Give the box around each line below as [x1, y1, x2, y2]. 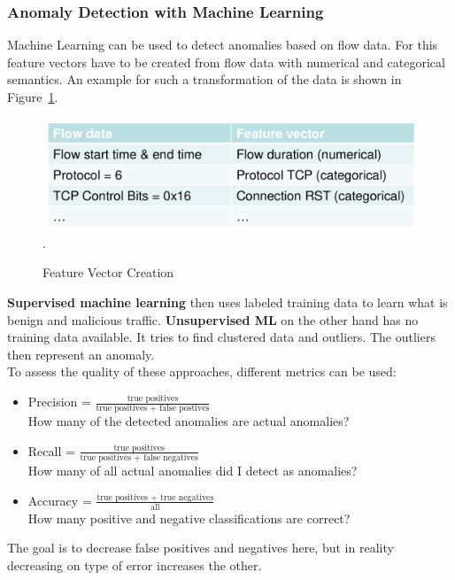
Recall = [27, 441, 75, 460]
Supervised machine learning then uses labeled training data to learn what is [7, 293, 448, 312]
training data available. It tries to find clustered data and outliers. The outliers [7, 328, 436, 346]
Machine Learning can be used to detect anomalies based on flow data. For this [7, 35, 438, 54]
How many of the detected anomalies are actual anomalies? [27, 412, 350, 430]
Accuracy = [27, 491, 92, 509]
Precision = [27, 392, 91, 411]
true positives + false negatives [80, 453, 198, 463]
